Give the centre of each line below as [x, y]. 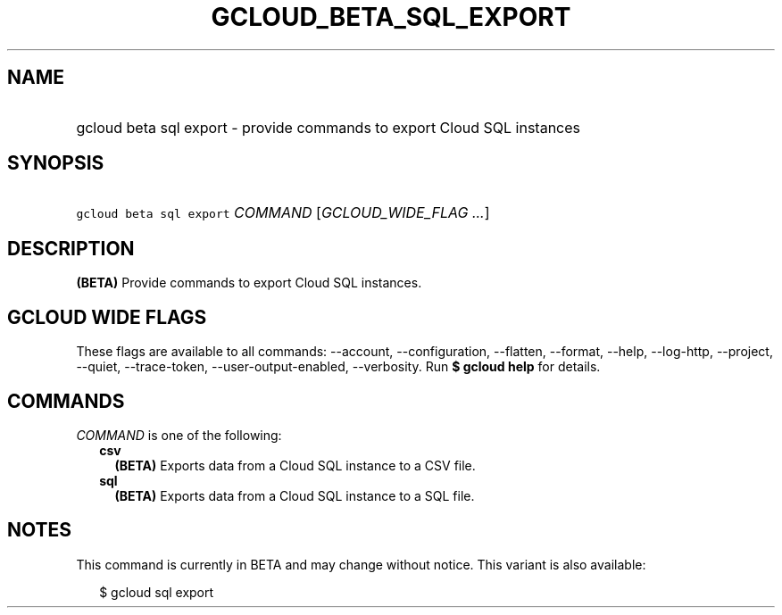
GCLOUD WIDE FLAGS [107, 317]
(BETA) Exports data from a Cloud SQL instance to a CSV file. [295, 465]
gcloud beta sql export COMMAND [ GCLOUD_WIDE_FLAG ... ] [283, 213]
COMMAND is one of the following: [179, 435]
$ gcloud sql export [157, 592]
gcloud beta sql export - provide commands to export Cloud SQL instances [329, 127]
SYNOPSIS [56, 163]
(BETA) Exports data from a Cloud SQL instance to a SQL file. [295, 495]
